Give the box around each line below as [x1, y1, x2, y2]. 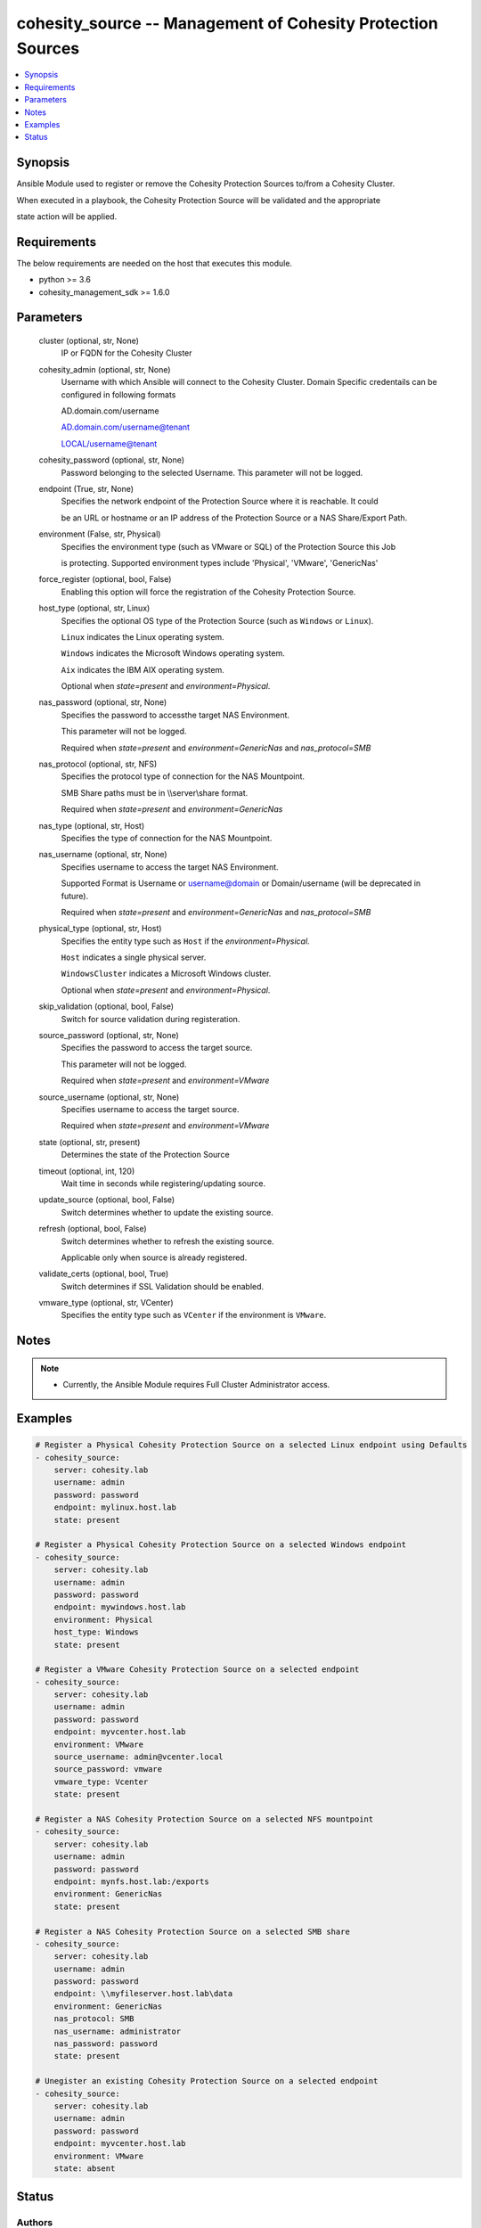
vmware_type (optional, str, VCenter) [38, 1298, 174, 1308]
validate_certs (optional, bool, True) [38, 1268, 169, 1279]
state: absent [53, 2163, 116, 2174]
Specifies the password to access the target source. [61, 1043, 253, 1053]
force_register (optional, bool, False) [38, 574, 172, 585]
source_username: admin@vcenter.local [53, 1752, 224, 1762]
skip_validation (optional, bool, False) [38, 1001, 174, 1012]
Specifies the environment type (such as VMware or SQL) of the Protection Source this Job [61, 541, 396, 552]
